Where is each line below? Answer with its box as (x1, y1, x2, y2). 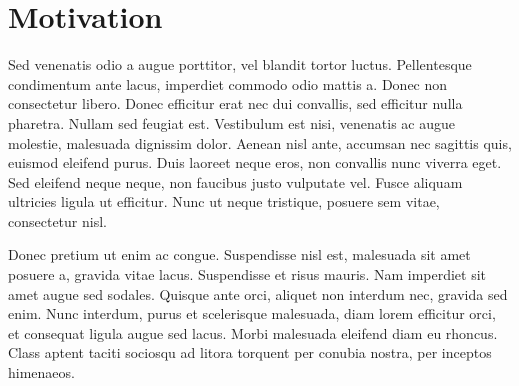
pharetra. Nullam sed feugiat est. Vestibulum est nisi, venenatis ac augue (8, 112, 455, 133)
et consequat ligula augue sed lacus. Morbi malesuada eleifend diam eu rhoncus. (8, 322, 498, 343)
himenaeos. (8, 362, 75, 383)
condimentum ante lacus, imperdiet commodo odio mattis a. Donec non (8, 73, 448, 94)
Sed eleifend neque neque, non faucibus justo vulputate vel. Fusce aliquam (8, 171, 463, 192)
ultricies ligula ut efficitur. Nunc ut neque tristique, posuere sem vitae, (8, 191, 440, 212)
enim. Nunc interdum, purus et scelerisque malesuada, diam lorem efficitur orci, (8, 303, 496, 324)
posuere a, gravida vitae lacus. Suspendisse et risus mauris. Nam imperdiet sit (8, 264, 487, 285)
